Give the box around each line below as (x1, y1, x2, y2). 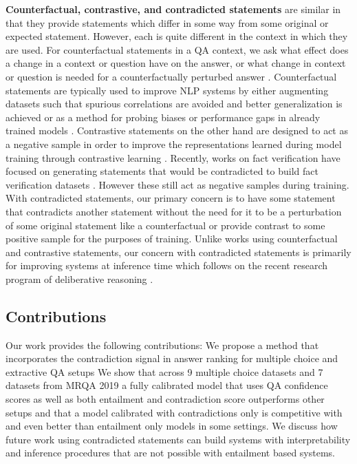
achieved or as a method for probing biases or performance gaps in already (6, 109, 321, 124)
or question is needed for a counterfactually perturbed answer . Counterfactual (6, 69, 337, 83)
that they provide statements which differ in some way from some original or (6, 15, 329, 30)
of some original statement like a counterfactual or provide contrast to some (6, 218, 325, 232)
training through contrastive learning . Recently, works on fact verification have (6, 150, 340, 165)
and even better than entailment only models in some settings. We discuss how (6, 419, 338, 433)
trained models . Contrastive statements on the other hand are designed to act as (6, 123, 348, 138)
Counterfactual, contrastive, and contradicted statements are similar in (6, 2, 341, 16)
